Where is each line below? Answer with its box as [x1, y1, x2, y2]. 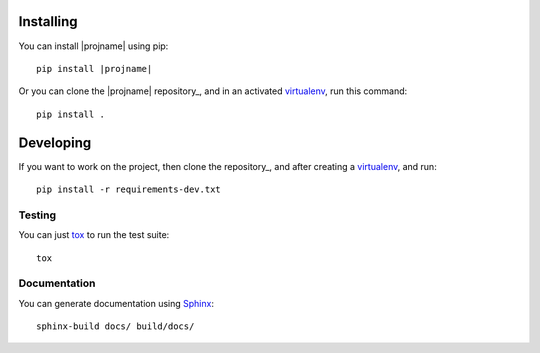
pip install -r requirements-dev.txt [36, 183, 222, 195]
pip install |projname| [36, 63, 153, 74]
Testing [18, 208, 57, 222]
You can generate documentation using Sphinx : [18, 297, 215, 309]
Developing [18, 134, 92, 151]
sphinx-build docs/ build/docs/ [36, 321, 195, 332]
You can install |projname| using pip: [18, 40, 169, 52]
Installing [18, 13, 79, 30]
